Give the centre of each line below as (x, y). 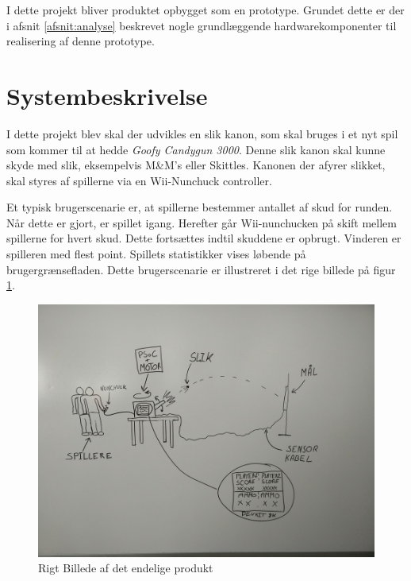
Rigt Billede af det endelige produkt (126, 568)
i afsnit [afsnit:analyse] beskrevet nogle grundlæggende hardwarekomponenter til (202, 25)
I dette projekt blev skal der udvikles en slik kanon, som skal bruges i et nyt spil (202, 133)
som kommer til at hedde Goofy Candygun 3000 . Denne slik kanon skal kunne (196, 149)
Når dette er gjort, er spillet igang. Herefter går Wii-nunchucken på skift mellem (202, 222)
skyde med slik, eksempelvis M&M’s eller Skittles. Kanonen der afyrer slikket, (196, 165)
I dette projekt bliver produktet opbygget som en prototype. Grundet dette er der (205, 10)
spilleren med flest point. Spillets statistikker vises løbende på (156, 254)
